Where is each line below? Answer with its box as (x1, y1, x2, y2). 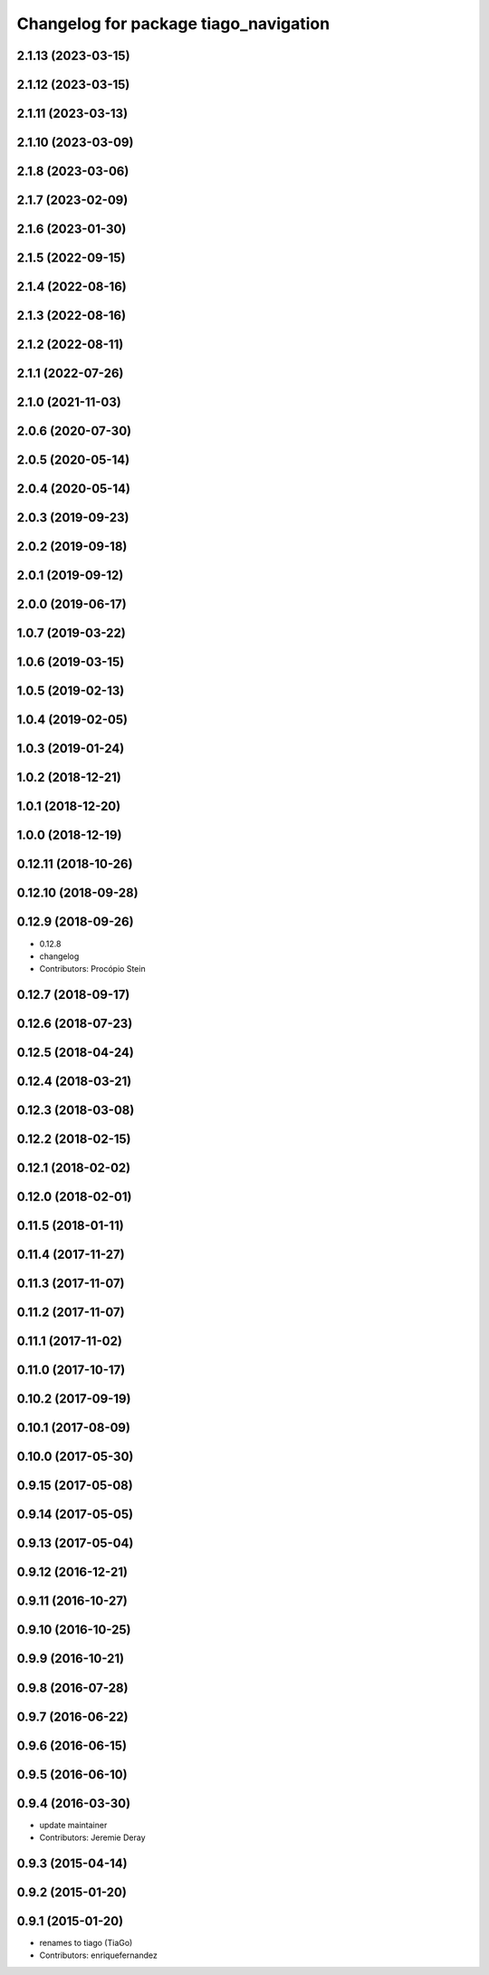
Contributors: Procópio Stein (39, 964, 146, 974)
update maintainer (39, 1819, 108, 1830)
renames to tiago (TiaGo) (39, 1937, 133, 1948)
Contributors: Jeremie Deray (39, 1832, 146, 1843)
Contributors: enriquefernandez (39, 1950, 158, 1961)
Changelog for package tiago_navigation (16, 14, 331, 34)
